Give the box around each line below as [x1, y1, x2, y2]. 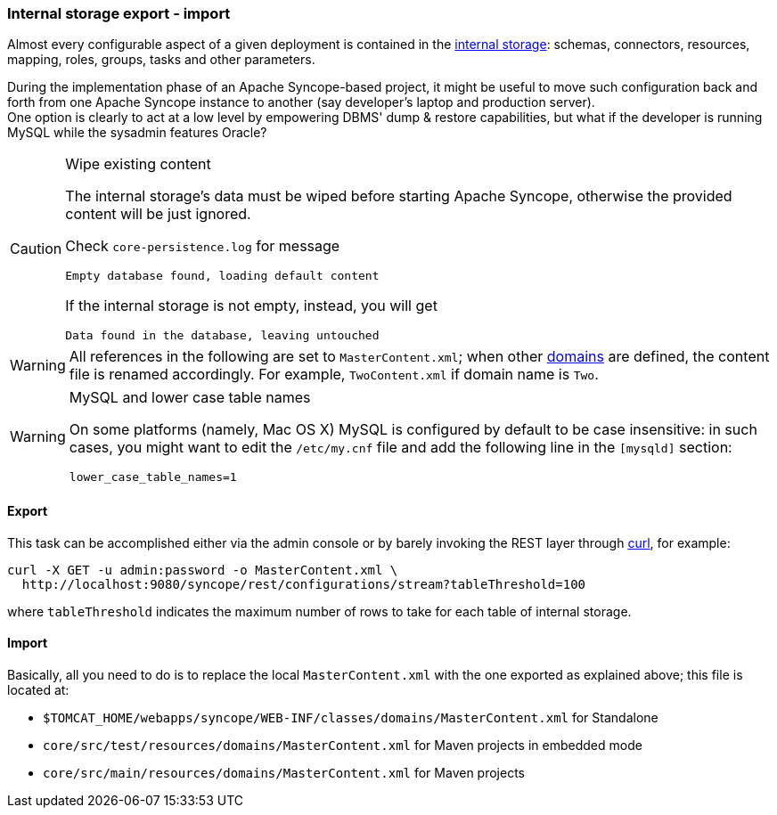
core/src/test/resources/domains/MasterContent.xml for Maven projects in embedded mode [43, 737, 642, 753]
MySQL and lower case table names [69, 388, 311, 407]
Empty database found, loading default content [65, 269, 380, 283]
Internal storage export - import [7, 4, 231, 22]
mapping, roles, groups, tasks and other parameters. [7, 52, 315, 68]
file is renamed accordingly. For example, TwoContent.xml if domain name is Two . [69, 365, 599, 384]
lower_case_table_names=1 [69, 470, 237, 485]
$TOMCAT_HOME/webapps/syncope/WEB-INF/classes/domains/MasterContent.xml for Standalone [43, 709, 658, 725]
